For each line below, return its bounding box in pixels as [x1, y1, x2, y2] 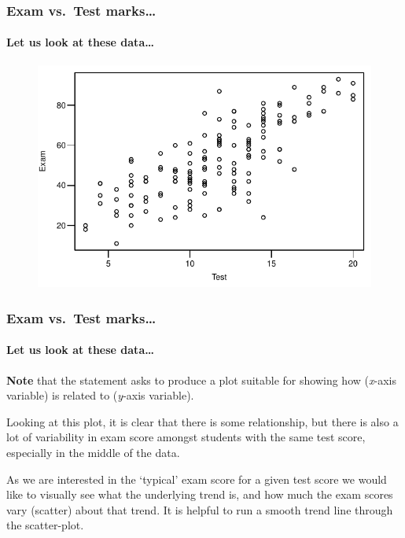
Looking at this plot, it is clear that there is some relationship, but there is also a [6, 413, 399, 429]
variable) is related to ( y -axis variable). [6, 387, 194, 403]
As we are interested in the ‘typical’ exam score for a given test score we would [6, 470, 387, 487]
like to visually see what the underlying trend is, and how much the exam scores [6, 486, 393, 503]
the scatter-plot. [6, 517, 84, 533]
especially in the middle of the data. [6, 444, 180, 460]
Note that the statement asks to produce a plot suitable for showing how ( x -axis [6, 371, 396, 388]
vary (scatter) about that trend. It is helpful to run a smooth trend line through [6, 501, 393, 518]
